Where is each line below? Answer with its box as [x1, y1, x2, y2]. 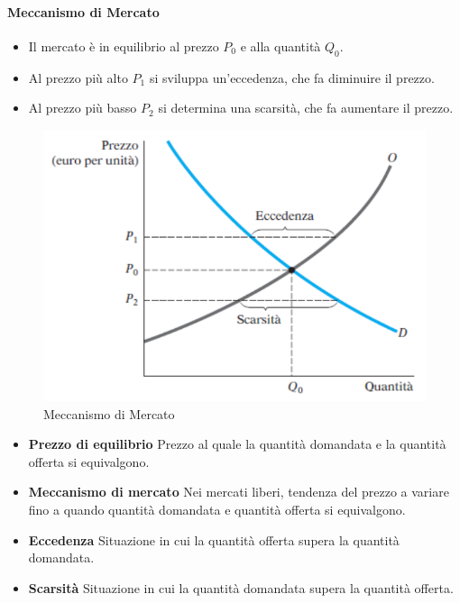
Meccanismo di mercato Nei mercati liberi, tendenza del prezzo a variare [28, 482, 449, 501]
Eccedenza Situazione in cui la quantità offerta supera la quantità [28, 530, 400, 549]
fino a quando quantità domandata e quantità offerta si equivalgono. [28, 499, 406, 518]
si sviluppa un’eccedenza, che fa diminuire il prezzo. [149, 68, 435, 87]
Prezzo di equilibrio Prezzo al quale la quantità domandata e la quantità [28, 434, 446, 453]
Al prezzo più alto [28, 68, 128, 87]
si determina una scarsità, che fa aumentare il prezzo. [158, 98, 454, 117]
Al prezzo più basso [28, 98, 137, 117]
